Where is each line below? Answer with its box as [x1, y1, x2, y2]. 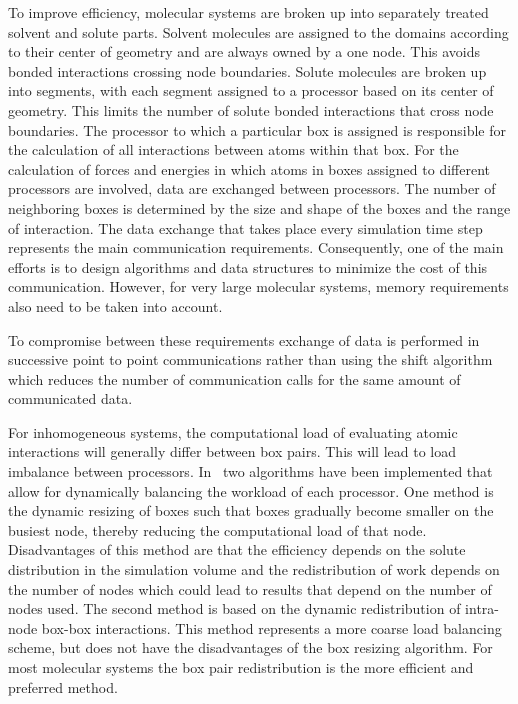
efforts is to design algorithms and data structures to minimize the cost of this [8, 256, 488, 277]
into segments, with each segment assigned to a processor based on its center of [8, 80, 494, 101]
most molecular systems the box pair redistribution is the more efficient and [8, 657, 474, 677]
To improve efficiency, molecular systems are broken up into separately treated [8, 2, 489, 22]
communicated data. [8, 388, 133, 409]
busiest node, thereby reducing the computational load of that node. [8, 519, 427, 540]
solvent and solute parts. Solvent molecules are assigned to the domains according [8, 21, 509, 42]
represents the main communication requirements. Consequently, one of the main [8, 237, 504, 258]
